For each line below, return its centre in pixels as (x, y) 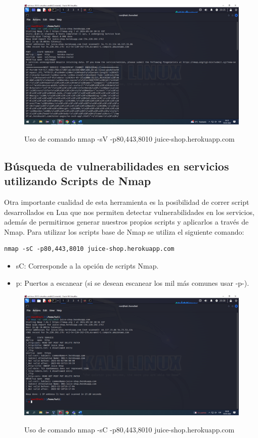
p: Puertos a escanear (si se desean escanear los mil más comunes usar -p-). (133, 282)
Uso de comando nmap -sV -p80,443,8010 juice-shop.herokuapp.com (130, 138)
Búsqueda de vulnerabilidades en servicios (117, 166)
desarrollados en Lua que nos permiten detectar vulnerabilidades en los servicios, (129, 212)
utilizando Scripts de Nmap (78, 181)
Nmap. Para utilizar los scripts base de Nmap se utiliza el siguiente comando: (124, 231)
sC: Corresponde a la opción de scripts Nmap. (87, 266)
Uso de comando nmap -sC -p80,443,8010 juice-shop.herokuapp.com (130, 430)
